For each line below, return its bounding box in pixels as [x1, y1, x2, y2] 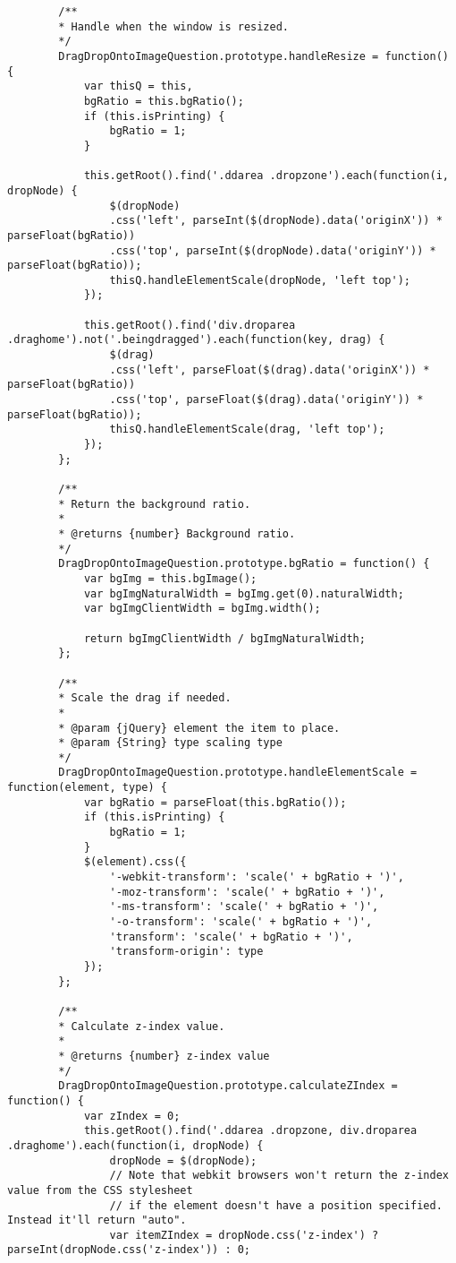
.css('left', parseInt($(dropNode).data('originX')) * [109, 214, 443, 228]
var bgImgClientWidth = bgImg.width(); [83, 602, 321, 615]
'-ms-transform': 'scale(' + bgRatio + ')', [109, 900, 379, 914]
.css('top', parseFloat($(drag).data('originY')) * [109, 393, 424, 407]
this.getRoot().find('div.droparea [83, 318, 296, 331]
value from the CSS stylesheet [7, 1183, 193, 1197]
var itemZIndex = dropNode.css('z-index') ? [109, 1228, 379, 1242]
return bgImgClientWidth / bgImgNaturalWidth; [83, 631, 366, 645]
